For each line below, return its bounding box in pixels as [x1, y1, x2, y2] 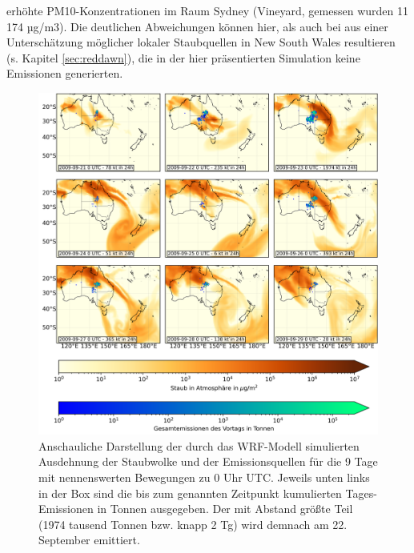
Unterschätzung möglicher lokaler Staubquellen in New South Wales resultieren [6, 34, 396, 50]
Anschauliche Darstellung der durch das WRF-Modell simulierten [38, 437, 360, 454]
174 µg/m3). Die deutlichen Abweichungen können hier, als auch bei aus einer [6, 18, 388, 34]
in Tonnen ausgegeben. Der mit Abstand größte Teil [97, 500, 353, 517]
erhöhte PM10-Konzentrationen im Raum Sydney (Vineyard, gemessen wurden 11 [6, 2, 408, 18]
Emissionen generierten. [6, 65, 123, 82]
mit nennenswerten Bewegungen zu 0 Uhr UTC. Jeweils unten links [38, 469, 370, 486]
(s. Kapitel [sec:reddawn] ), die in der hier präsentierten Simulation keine [6, 49, 360, 66]
